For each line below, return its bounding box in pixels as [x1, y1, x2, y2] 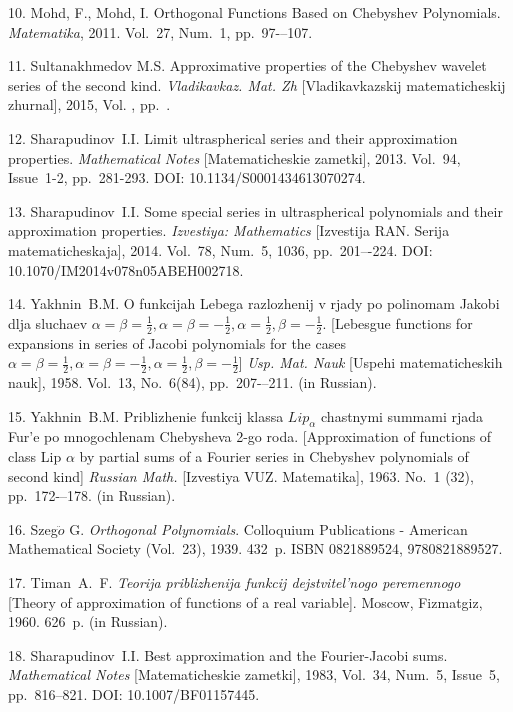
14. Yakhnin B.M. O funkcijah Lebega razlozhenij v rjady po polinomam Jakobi [8, 293, 500, 314]
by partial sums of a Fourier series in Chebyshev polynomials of [79, 445, 469, 466]
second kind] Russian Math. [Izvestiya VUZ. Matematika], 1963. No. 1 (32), [8, 465, 474, 486]
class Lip [8, 445, 62, 466]
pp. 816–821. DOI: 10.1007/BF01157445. [8, 683, 260, 704]
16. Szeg [8, 518, 58, 539]
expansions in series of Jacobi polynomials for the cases [8, 332, 346, 353]
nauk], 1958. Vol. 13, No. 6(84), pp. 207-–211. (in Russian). [8, 371, 377, 392]
